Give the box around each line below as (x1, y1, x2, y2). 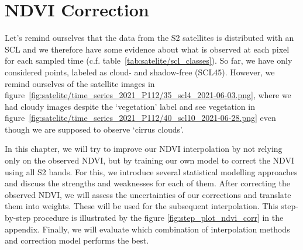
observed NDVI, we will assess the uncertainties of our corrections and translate (5, 188, 291, 200)
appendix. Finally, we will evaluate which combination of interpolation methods (5, 223, 290, 235)
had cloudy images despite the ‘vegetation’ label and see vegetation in (5, 100, 255, 112)
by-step (5, 211, 31, 224)
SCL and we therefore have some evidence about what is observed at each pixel (5, 43, 290, 55)
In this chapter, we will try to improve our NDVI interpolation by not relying (5, 143, 283, 155)
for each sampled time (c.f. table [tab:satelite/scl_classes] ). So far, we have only (5, 54, 292, 67)
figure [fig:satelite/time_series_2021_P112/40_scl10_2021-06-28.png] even (5, 112, 276, 124)
